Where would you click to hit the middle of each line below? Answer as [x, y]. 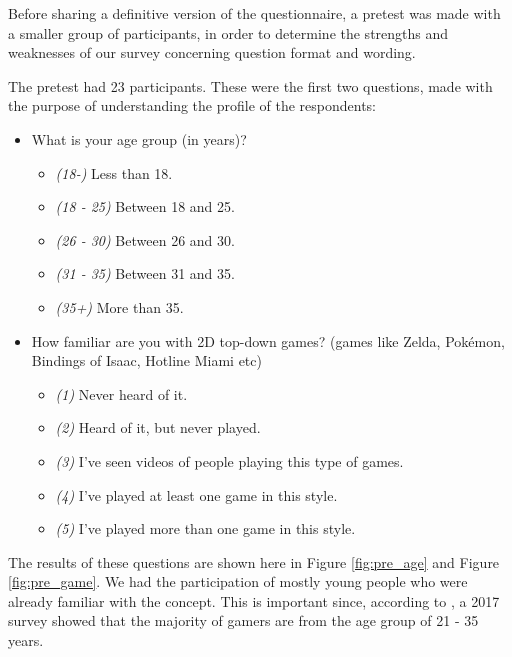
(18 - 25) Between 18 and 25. [145, 206]
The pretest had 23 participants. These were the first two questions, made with [250, 85]
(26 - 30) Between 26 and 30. [145, 239]
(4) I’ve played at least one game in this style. [196, 494]
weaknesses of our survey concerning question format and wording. [212, 52]
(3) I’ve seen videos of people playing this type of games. [229, 460]
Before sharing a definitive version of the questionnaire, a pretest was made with [254, 13]
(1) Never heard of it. [121, 393]
